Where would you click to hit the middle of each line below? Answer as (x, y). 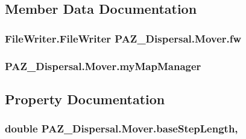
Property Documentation (85, 99)
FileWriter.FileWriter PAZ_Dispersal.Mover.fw (123, 38)
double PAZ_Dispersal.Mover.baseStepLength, (121, 129)
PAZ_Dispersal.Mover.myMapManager (103, 66)
